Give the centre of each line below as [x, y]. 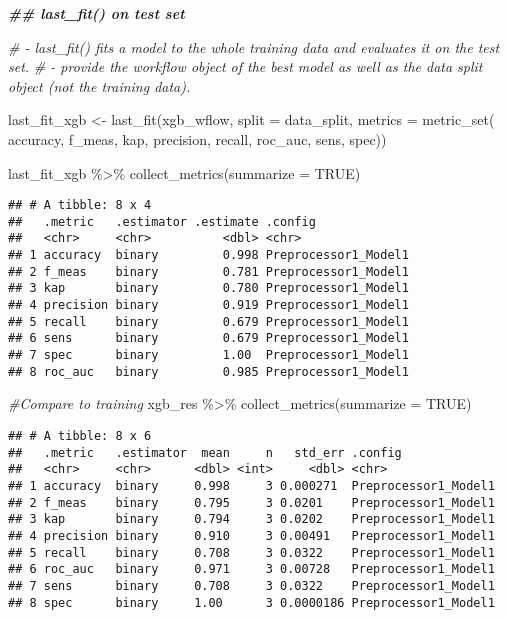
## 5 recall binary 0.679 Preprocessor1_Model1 [208, 321]
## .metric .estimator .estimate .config [162, 221]
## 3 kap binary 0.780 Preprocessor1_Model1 [208, 288]
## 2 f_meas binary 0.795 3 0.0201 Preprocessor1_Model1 [251, 502]
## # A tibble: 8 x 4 [80, 205]
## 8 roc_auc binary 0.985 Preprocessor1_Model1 [208, 371]
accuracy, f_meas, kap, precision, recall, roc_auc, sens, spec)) [197, 138]
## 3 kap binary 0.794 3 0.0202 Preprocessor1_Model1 [251, 519]
